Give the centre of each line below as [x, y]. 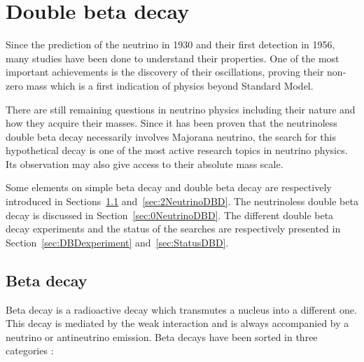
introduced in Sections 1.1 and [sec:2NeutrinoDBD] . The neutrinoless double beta [182, 201]
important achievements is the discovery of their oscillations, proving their [165, 72]
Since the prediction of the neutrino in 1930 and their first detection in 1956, [170, 44]
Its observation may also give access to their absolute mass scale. [145, 163]
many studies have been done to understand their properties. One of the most [173, 58]
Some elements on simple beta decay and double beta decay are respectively [169, 187]
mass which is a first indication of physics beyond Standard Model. [170, 85]
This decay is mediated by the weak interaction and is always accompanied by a [177, 323]
